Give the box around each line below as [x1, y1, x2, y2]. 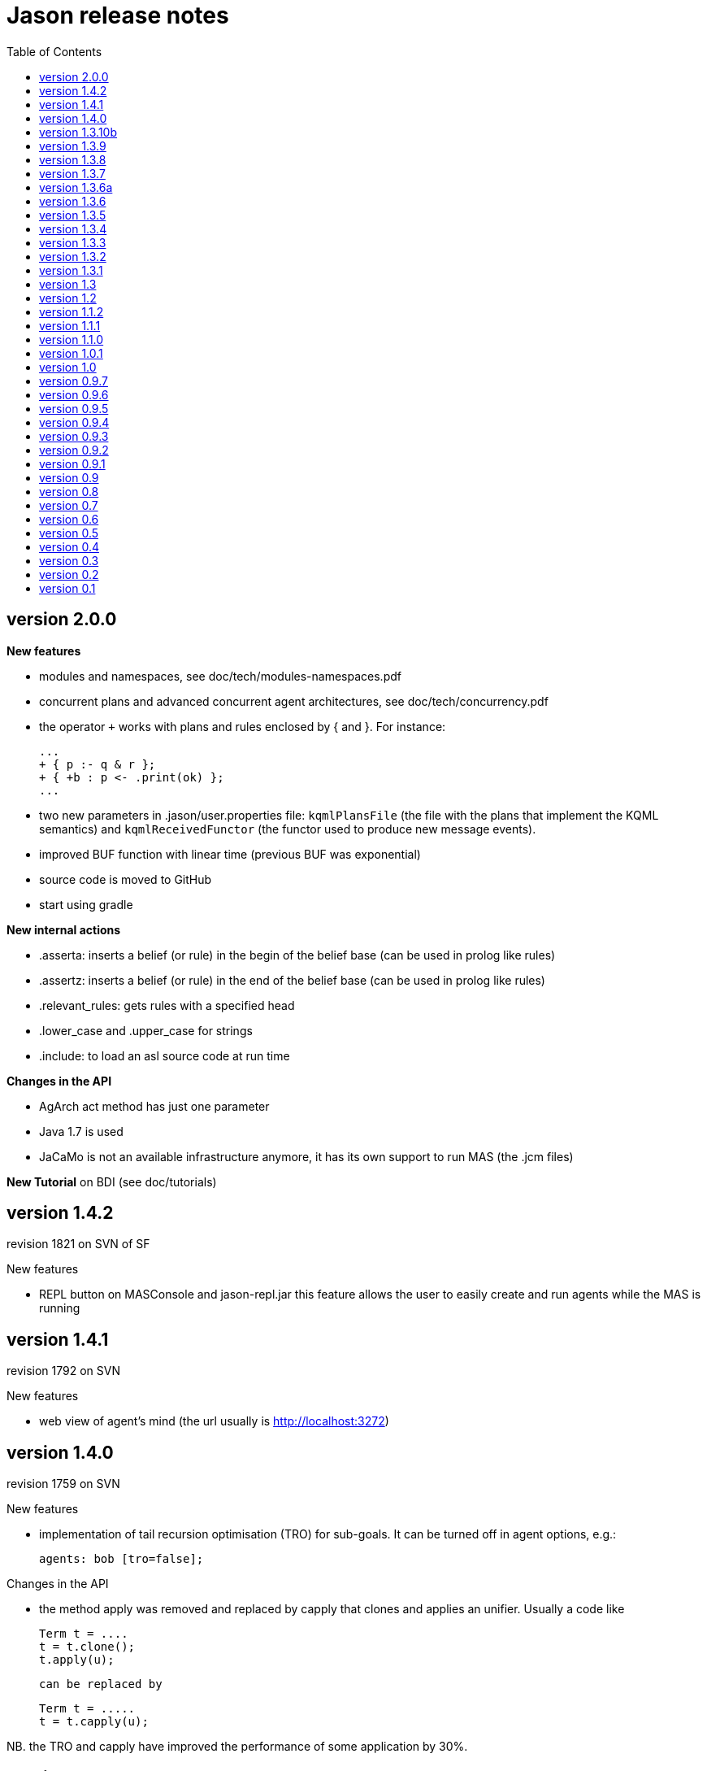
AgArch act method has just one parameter [39, 1099, 270, 1113]
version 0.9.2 [39, 442, 109, 457]
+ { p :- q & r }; [39, 757, 156, 771]
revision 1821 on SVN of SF [7, 1237, 150, 1251]
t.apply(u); [39, 1653, 115, 1667]
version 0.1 [39, 581, 96, 595]
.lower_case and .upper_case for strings [39, 1023, 253, 1038]
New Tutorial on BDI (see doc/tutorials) [7, 1174, 217, 1189]
